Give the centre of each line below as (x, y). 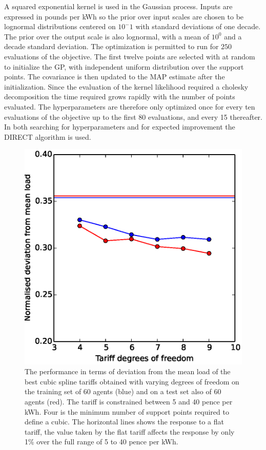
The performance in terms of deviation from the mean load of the (128, 371)
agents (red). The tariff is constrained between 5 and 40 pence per (129, 402)
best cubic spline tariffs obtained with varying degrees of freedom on (132, 381)
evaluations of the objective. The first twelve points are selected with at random (130, 56)
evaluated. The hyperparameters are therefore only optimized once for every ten (130, 106)
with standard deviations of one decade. (198, 26)
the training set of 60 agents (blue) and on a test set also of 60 (123, 391)
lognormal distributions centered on (60, 26)
